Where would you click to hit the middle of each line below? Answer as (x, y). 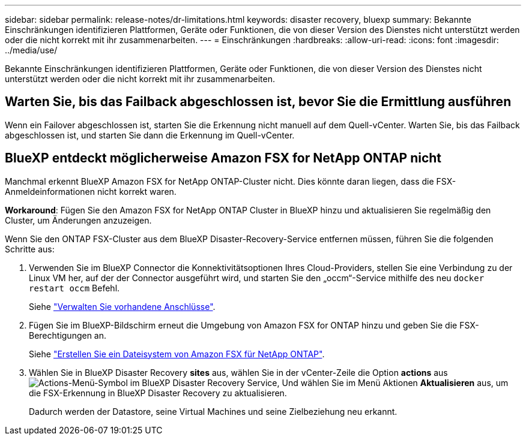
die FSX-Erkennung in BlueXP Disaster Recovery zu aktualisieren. (158, 393)
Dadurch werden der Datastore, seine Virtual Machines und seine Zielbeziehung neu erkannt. (213, 411)
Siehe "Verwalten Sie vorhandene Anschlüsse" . (122, 306)
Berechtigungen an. (68, 335)
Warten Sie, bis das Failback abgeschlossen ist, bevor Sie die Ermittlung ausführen (258, 102)
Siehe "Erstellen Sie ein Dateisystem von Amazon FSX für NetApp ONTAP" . (177, 354)
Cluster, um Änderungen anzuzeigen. (78, 220)
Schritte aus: (30, 249)
